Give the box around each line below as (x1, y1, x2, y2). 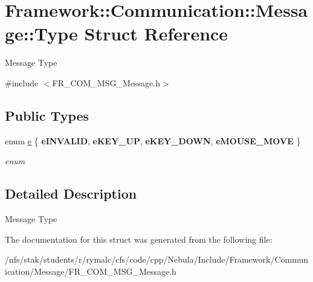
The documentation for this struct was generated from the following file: (5, 232, 273, 245)
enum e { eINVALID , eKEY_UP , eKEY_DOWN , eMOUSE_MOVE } (5, 134, 301, 147)
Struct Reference (84, 21, 228, 46)
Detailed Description (5, 184, 137, 203)
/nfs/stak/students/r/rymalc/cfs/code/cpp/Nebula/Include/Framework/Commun (5, 253, 309, 266)
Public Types (5, 106, 89, 124)
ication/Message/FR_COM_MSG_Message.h (5, 264, 176, 277)
